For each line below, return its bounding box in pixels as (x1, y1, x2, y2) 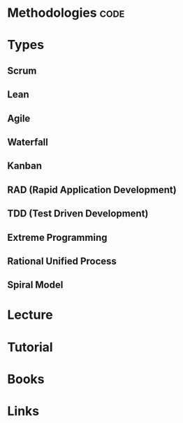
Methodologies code (7, 5, 125, 21)
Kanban (7, 160, 43, 172)
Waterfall (7, 136, 49, 148)
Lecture (7, 307, 54, 323)
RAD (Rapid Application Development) (7, 183, 177, 195)
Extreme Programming (7, 231, 108, 243)
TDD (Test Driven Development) (7, 208, 149, 220)
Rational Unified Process (7, 255, 117, 267)
